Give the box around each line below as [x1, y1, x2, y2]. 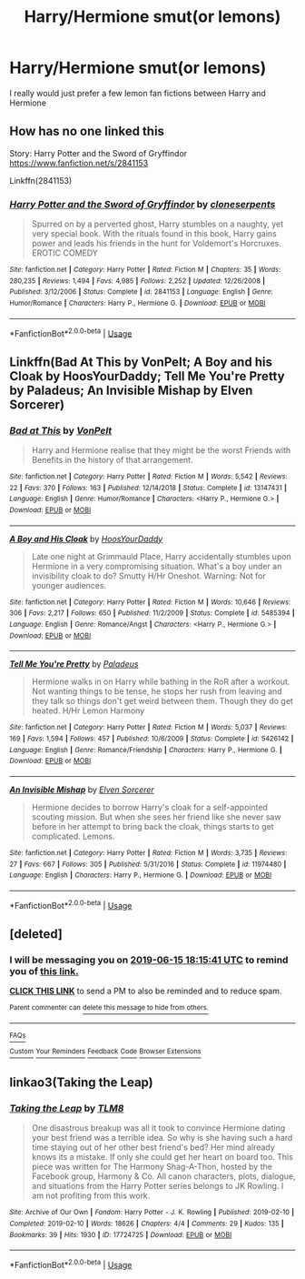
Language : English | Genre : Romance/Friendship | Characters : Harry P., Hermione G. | [9, 745, 283, 754]
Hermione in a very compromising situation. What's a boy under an [31, 560, 282, 571]
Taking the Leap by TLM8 [9, 1102, 124, 1114]
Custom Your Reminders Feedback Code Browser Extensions [9, 1046, 202, 1056]
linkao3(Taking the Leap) [9, 1074, 154, 1090]
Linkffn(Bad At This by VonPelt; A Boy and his [9, 354, 272, 369]
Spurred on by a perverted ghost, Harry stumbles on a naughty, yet [31, 218, 284, 229]
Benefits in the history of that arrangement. [31, 455, 193, 466]
